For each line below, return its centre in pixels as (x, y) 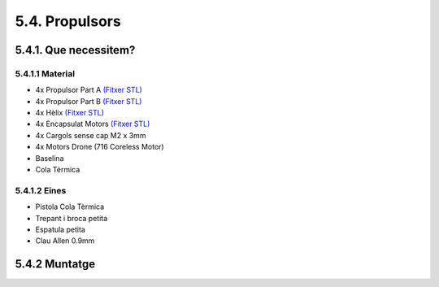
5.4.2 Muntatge (55, 264)
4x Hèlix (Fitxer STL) (70, 113)
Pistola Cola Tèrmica (70, 207)
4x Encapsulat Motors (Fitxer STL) (93, 124)
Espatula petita (60, 229)
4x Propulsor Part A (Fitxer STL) (89, 90)
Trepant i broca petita (72, 218)
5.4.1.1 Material (45, 73)
